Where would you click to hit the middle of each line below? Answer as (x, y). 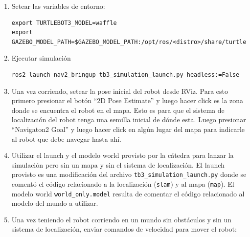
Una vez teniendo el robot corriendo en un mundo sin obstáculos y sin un (122, 219)
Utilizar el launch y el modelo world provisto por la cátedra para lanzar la (123, 155)
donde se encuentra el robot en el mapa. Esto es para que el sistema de (118, 110)
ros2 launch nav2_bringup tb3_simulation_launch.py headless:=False (125, 75)
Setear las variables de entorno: (58, 6)
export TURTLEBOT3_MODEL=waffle (64, 23)
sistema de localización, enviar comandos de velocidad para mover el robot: (124, 229)
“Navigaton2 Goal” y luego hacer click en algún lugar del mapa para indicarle (128, 129)
